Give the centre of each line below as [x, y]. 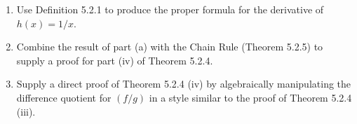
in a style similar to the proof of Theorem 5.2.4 [250, 97]
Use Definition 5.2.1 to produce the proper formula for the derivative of [170, 9]
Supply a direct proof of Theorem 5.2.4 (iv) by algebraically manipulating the [184, 84]
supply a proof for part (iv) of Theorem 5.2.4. [115, 60]
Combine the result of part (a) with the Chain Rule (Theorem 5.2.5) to [170, 47]
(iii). [26, 111]
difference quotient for [64, 97]
